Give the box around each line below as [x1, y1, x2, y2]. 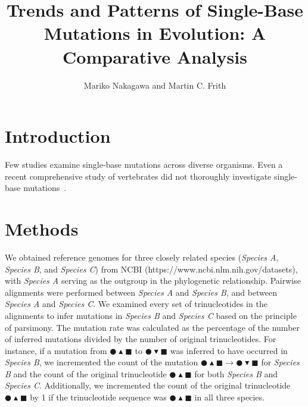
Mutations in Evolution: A [43, 21, 266, 45]
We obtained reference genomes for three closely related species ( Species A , [5, 251, 279, 263]
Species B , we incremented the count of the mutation [5, 356, 198, 368]
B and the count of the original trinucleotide [5, 367, 167, 380]
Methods [5, 217, 79, 240]
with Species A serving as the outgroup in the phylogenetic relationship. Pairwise [5, 274, 301, 287]
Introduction [5, 124, 111, 148]
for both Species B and [194, 367, 278, 380]
